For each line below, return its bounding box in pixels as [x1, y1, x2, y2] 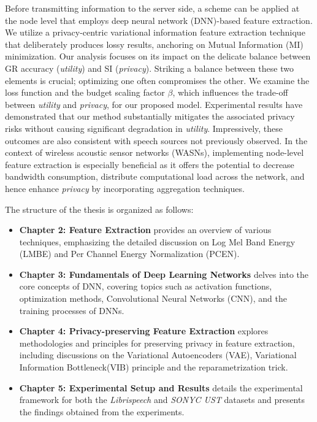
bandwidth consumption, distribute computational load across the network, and [5, 170, 305, 183]
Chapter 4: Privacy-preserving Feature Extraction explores [19, 324, 269, 337]
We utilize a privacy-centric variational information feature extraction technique [5, 26, 305, 39]
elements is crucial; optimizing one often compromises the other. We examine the [5, 74, 310, 86]
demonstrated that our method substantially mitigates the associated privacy [5, 110, 295, 123]
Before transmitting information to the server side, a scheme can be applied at [5, 2, 300, 14]
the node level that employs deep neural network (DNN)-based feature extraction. [5, 13, 313, 26]
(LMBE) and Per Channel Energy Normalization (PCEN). [19, 247, 240, 260]
